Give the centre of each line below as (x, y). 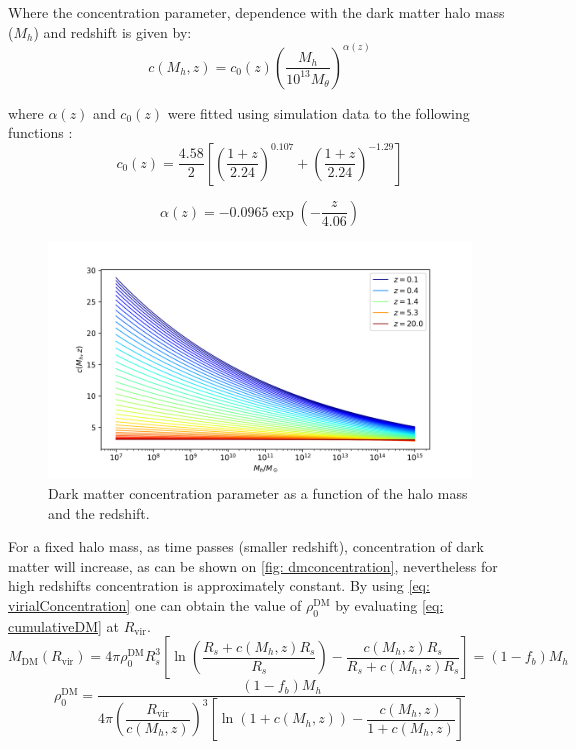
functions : (40, 132)
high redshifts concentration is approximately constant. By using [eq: (219, 585)
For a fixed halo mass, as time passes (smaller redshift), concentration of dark (246, 546)
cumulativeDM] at (64, 625)
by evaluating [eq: (389, 604)
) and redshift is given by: (112, 31)
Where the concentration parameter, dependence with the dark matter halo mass (256, 12)
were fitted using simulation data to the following (318, 112)
